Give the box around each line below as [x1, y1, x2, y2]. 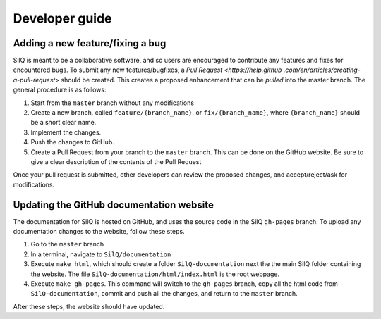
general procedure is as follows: [13, 85, 107, 94]
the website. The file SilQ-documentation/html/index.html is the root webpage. [30, 270, 280, 278]
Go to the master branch [30, 240, 104, 249]
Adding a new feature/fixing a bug [13, 37, 167, 49]
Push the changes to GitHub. [30, 138, 114, 146]
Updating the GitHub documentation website [13, 199, 214, 211]
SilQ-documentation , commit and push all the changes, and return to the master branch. [30, 289, 298, 298]
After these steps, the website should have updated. [13, 302, 165, 311]
